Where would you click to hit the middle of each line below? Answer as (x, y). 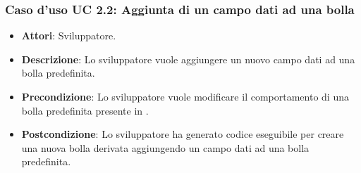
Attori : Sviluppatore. (69, 36)
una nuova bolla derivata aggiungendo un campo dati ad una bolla (165, 147)
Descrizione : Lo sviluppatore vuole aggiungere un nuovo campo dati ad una (188, 59)
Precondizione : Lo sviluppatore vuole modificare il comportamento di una (185, 96)
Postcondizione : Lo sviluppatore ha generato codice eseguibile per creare (183, 134)
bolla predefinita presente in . (85, 110)
